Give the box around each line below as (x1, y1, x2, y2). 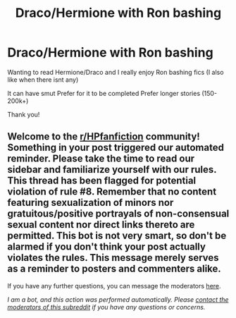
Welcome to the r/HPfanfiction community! (7, 130, 201, 142)
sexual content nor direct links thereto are (7, 219, 195, 231)
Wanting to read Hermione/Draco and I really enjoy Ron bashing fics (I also (7, 68, 224, 76)
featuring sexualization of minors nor (7, 197, 174, 209)
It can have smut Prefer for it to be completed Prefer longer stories (7, 89, 201, 97)
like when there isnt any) (7, 75, 79, 84)
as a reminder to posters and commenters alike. (7, 263, 222, 275)
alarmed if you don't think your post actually (7, 241, 206, 253)
